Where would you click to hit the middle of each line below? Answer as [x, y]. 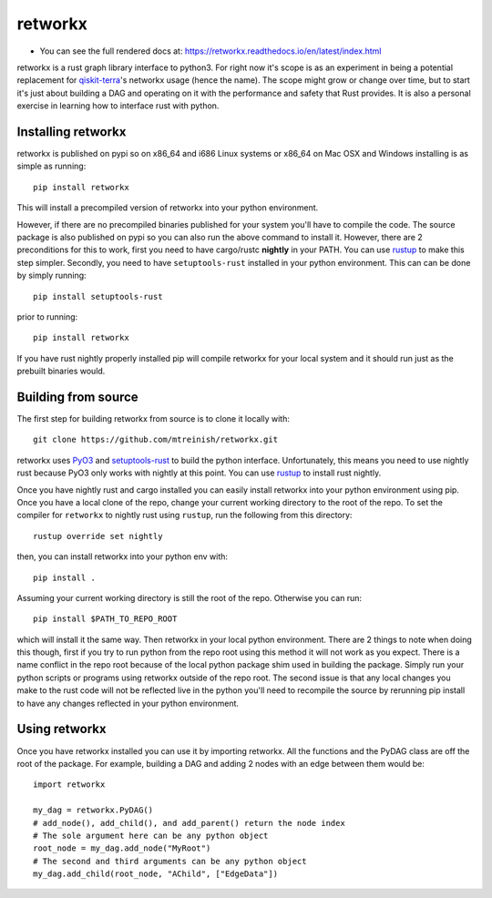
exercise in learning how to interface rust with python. [118, 106]
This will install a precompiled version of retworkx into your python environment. [168, 208]
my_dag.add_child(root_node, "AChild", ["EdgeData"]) [155, 874]
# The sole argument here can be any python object [151, 835]
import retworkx [69, 785]
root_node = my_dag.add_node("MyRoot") [122, 848]
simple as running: [51, 166]
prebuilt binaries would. [61, 371]
